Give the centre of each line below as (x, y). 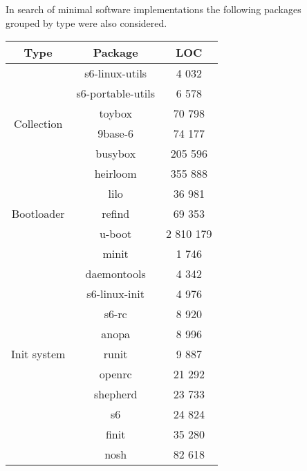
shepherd (115, 394)
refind (116, 214)
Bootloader (38, 214)
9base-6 (115, 133)
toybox (115, 113)
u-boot (116, 234)
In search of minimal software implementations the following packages (153, 9)
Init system (38, 354)
